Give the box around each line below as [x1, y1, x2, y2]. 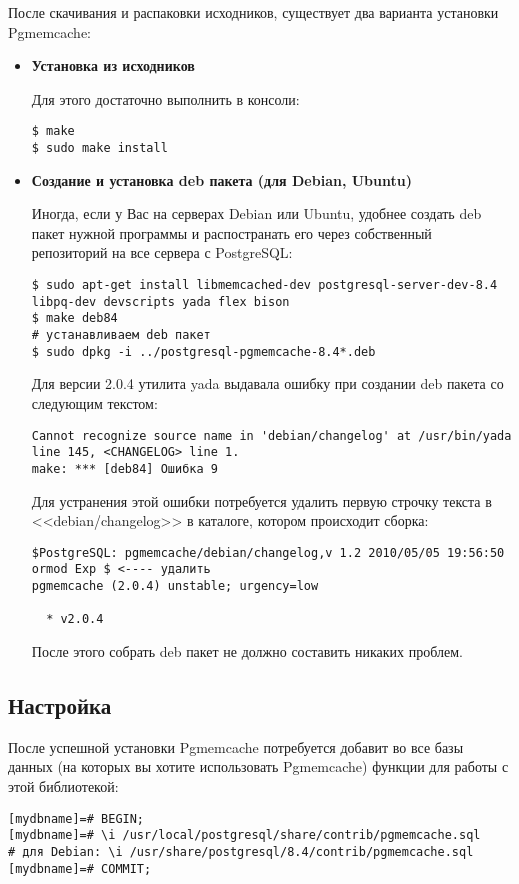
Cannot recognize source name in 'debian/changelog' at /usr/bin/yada [31, 428, 512, 443]
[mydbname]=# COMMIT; [8, 861, 152, 876]
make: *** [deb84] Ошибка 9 [31, 461, 218, 476]
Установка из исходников [31, 55, 195, 76]
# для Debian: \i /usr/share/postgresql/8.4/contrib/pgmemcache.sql [8, 844, 474, 859]
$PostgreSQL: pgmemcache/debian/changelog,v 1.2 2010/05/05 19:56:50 [31, 545, 505, 560]
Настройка [8, 689, 112, 720]
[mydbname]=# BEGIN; [8, 811, 145, 826]
